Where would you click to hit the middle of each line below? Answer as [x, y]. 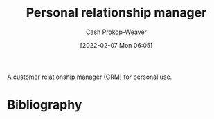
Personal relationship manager [116, 13]
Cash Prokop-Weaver [116, 32]
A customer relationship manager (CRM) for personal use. [90, 77]
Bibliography [45, 105]
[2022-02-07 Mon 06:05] [116, 45]
